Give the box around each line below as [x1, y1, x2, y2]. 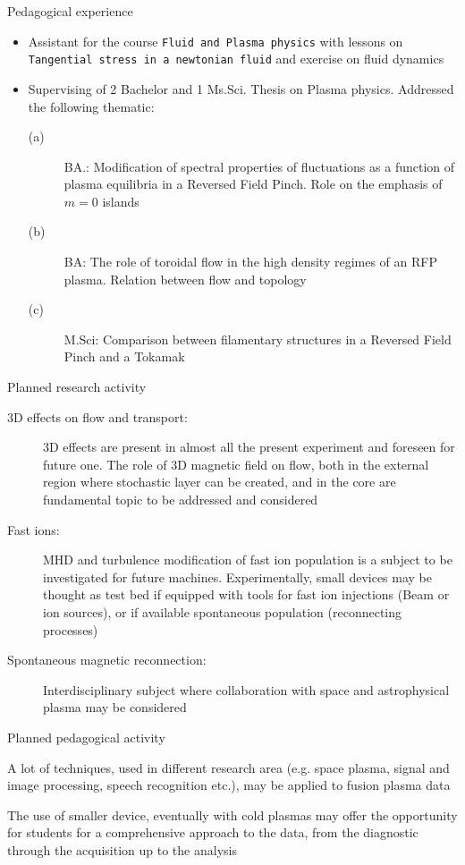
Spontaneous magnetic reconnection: [7, 650, 207, 669]
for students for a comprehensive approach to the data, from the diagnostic [7, 823, 418, 842]
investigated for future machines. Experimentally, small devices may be [43, 567, 433, 586]
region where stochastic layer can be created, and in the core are [43, 472, 396, 491]
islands [102, 191, 139, 210]
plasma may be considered [43, 698, 187, 717]
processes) [43, 620, 98, 639]
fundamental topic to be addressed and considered [43, 490, 318, 508]
